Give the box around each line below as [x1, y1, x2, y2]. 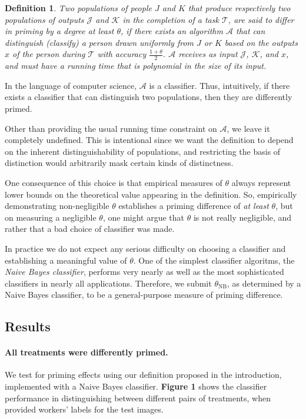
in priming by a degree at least [5, 25, 114, 37]
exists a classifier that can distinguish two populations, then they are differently [5, 91, 292, 103]
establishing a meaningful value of [5, 254, 127, 266]
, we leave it [227, 122, 270, 134]
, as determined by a [227, 277, 301, 289]
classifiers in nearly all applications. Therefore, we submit [5, 277, 212, 289]
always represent [231, 176, 291, 188]
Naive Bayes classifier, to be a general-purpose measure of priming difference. [5, 288, 283, 301]
